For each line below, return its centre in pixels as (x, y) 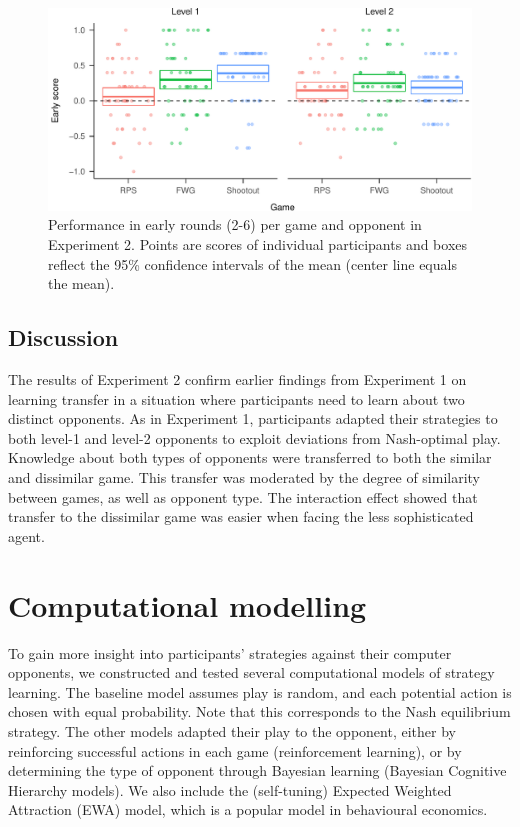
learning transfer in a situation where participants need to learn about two (236, 398)
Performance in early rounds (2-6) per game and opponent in (235, 224)
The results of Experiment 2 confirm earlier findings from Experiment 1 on (237, 379)
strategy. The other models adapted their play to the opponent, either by (232, 730)
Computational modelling (187, 604)
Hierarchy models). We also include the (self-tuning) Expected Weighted (230, 789)
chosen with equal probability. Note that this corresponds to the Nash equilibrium (259, 711)
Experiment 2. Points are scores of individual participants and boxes (258, 244)
